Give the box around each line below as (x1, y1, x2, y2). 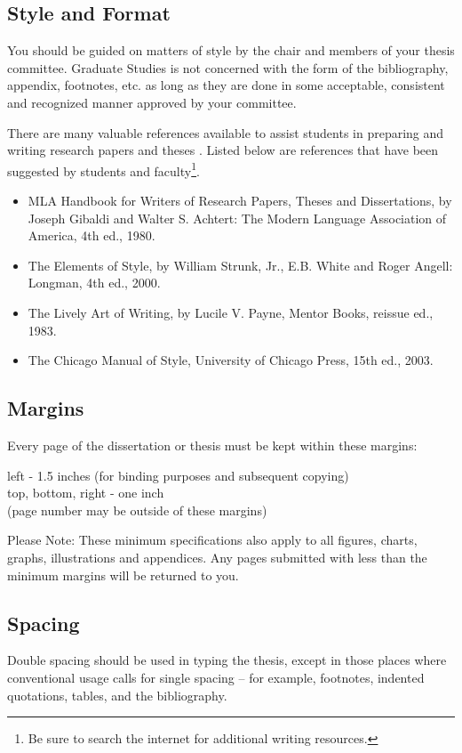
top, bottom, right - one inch (7, 483, 164, 502)
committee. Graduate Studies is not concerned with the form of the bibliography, (7, 58, 449, 77)
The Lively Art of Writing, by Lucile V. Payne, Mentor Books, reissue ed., (28, 303, 434, 321)
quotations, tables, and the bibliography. (7, 685, 227, 704)
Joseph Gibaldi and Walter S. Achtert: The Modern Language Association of (28, 208, 447, 227)
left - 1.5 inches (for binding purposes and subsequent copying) (7, 466, 349, 484)
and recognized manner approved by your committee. (7, 93, 297, 111)
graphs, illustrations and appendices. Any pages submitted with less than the (7, 547, 427, 566)
